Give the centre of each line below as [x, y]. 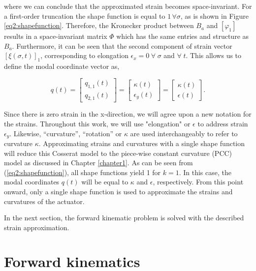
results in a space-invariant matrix [56, 36]
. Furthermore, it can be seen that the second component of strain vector [122, 45]
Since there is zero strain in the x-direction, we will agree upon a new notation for [128, 114]
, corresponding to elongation [84, 55]
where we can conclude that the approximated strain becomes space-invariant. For [128, 6]
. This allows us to [214, 55]
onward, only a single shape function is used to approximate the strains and [118, 192]
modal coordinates [32, 182]
